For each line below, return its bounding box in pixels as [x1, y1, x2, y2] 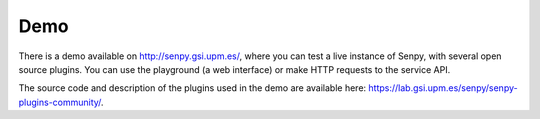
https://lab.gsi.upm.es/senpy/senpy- [368, 82, 519, 94]
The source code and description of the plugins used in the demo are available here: [18, 82, 367, 94]
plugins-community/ [18, 96, 102, 108]
